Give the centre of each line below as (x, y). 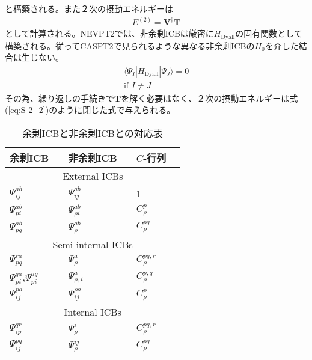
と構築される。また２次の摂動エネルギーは (89, 8)
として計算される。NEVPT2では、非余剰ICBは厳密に (109, 33)
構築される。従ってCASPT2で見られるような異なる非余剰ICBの (130, 45)
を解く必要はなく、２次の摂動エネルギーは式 (210, 98)
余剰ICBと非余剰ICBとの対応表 (93, 133)
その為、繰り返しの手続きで (60, 98)
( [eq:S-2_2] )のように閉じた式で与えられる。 (90, 110)
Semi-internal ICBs (93, 244)
